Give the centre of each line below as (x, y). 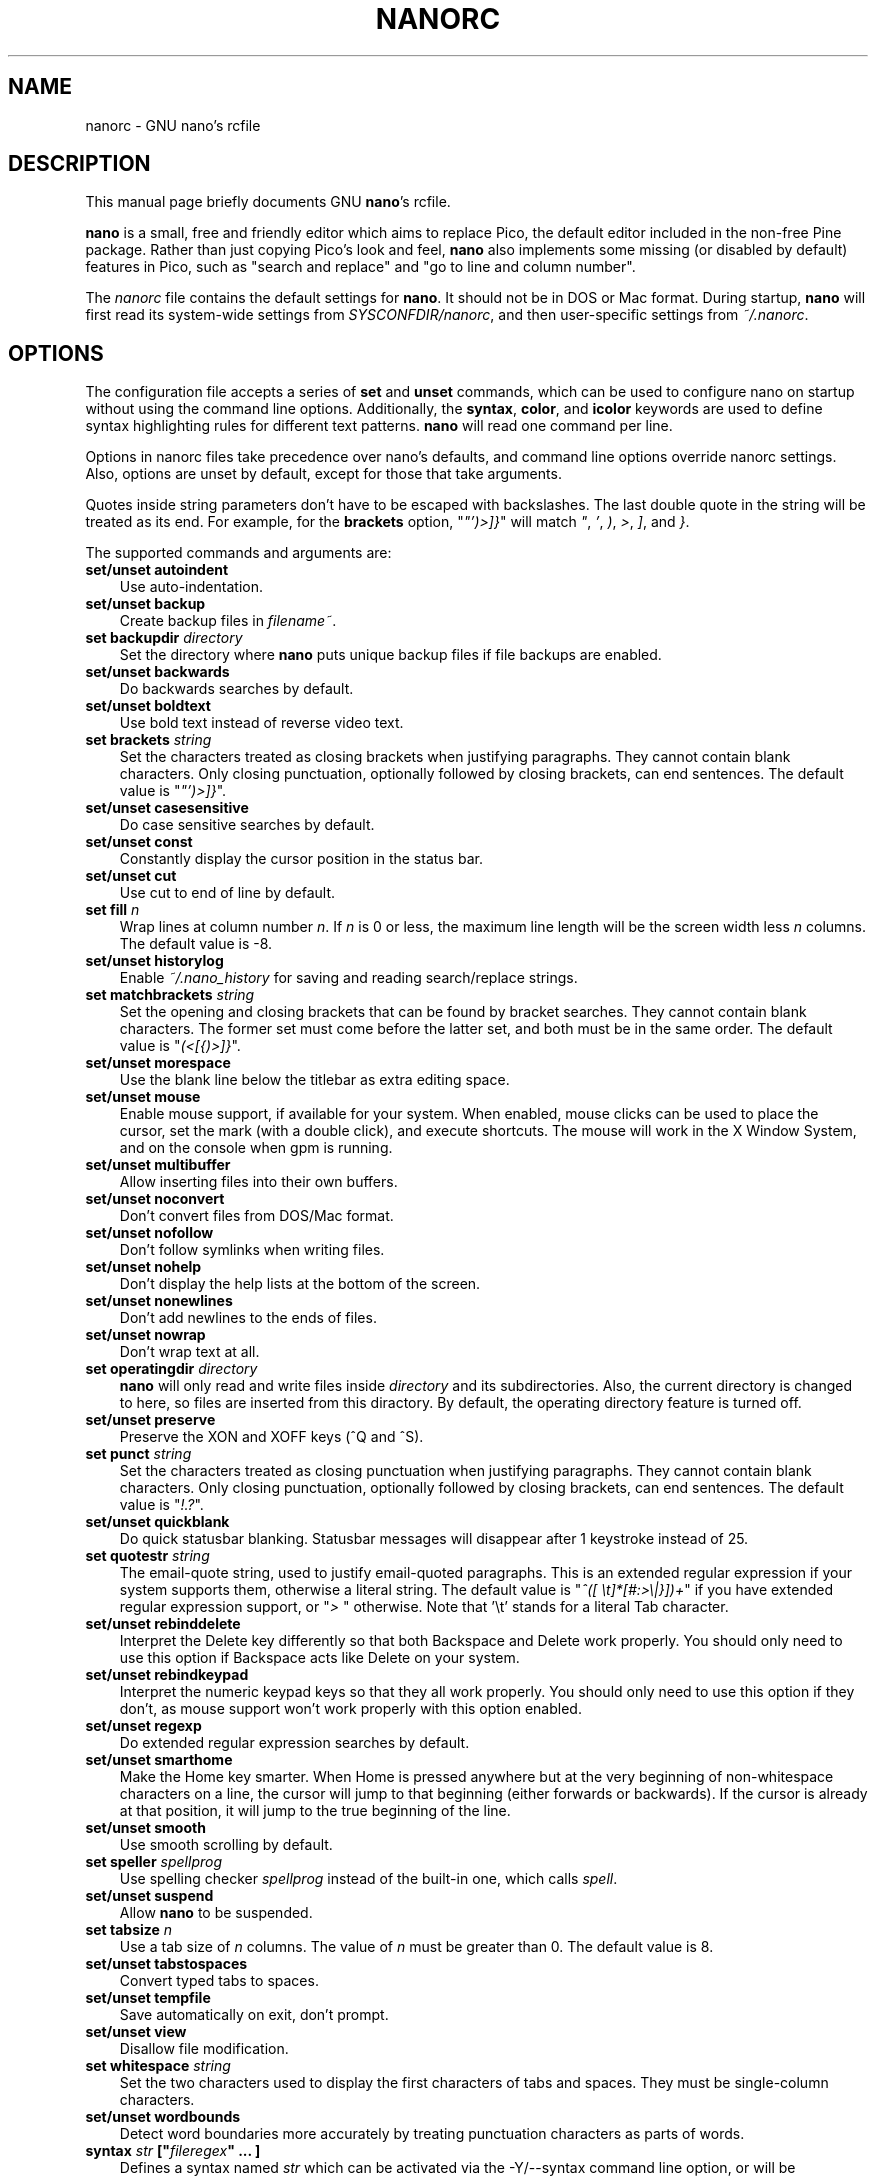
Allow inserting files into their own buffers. (258, 1182)
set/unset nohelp (143, 1267)
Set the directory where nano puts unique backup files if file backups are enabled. (390, 655)
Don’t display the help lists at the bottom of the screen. (300, 1284)
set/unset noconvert (155, 1199)
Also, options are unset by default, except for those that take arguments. (323, 474)
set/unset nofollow (149, 1233)
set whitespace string (158, 2066)
